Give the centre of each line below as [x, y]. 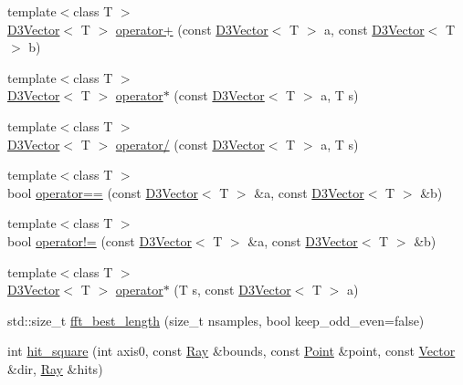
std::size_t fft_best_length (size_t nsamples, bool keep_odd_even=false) [216, 320]
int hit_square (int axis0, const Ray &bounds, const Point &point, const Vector [231, 351]
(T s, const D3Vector [232, 290]
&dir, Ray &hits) [55, 368]
